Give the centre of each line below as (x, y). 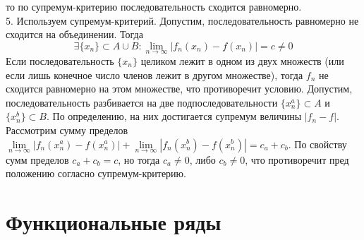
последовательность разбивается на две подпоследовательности (142, 102)
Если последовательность (60, 61)
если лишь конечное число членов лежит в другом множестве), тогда (154, 74)
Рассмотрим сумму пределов (67, 130)
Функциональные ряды (114, 222)
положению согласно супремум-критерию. (96, 173)
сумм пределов (37, 159)
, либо (202, 159)
